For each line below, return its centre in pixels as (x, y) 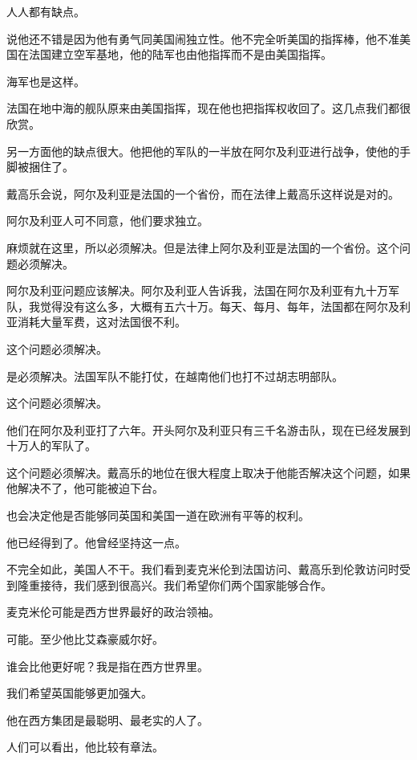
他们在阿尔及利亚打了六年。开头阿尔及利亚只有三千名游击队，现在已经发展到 (208, 429)
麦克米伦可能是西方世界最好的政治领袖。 (113, 612)
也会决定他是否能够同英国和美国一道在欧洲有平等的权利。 (158, 515)
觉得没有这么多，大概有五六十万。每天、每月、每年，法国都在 (202, 306)
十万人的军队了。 (51, 445)
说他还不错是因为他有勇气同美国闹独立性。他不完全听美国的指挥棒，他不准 (203, 38)
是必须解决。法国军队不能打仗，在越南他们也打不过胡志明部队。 (175, 376)
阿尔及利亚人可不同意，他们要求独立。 (107, 221)
